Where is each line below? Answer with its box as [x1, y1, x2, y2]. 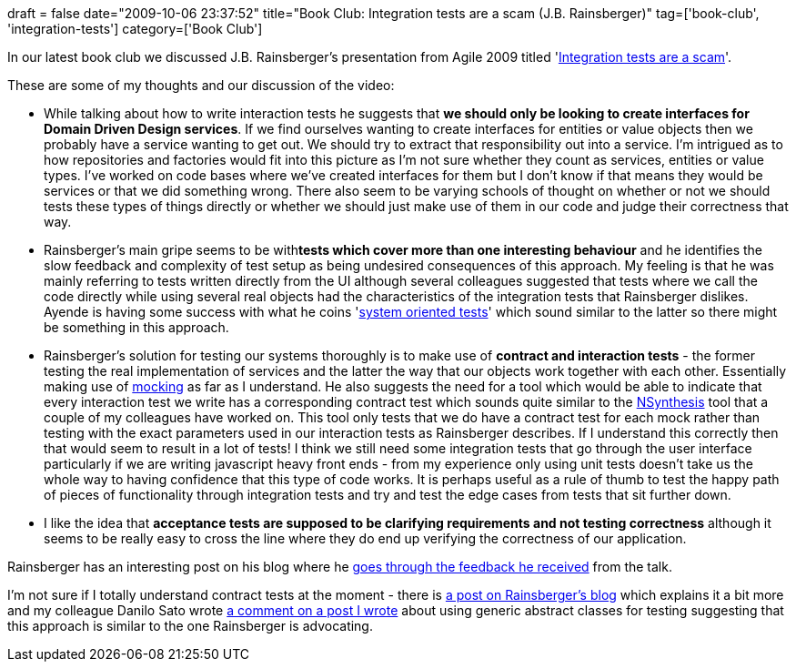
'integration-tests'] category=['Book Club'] [7, 21, 263, 36]
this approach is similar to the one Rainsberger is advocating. [7, 618, 373, 634]
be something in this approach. [44, 319, 229, 335]
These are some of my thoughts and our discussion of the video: [7, 77, 395, 93]
